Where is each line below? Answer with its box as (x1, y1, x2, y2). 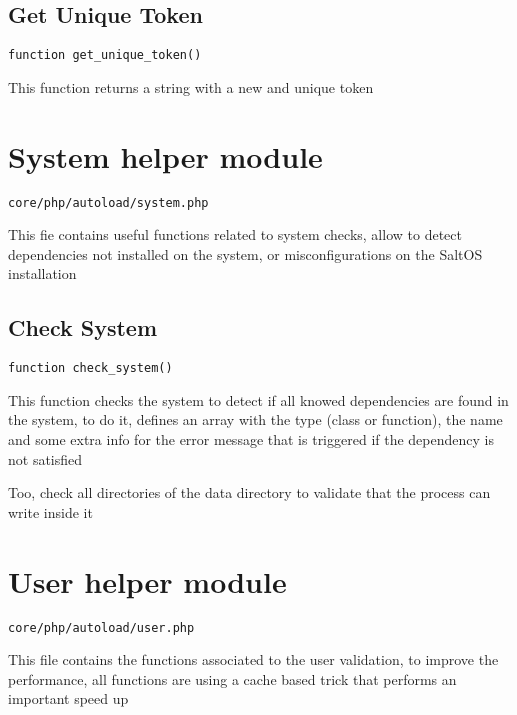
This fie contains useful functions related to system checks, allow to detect (8, 224, 462, 245)
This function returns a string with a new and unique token (8, 76, 374, 97)
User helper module (8, 560, 287, 601)
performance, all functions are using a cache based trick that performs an (8, 668, 457, 689)
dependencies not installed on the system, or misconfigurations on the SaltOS (8, 243, 483, 264)
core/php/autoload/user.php (8, 620, 195, 635)
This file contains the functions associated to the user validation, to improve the (8, 649, 499, 670)
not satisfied (8, 448, 83, 469)
